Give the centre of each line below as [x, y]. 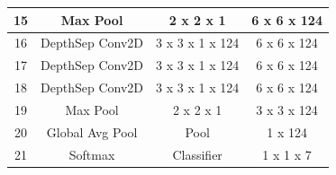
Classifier [197, 154]
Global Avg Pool [92, 131]
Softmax [92, 154]
